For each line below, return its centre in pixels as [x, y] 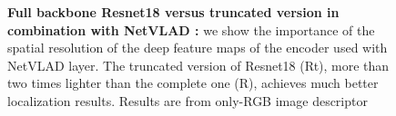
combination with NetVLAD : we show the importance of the [191, 29]
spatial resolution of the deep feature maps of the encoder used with [198, 48]
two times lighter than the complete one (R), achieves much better [193, 83]
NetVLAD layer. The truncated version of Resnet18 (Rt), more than [198, 65]
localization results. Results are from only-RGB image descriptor [188, 100]
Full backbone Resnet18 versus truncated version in [173, 12]
